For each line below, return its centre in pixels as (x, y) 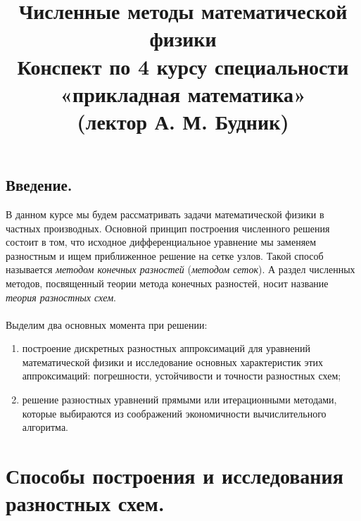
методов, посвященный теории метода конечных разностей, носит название (167, 283)
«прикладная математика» (183, 93)
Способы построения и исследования (175, 476)
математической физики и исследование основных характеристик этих (173, 362)
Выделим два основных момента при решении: (107, 324)
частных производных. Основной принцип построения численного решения (168, 228)
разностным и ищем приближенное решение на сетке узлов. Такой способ (165, 255)
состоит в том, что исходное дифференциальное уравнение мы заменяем (161, 242)
